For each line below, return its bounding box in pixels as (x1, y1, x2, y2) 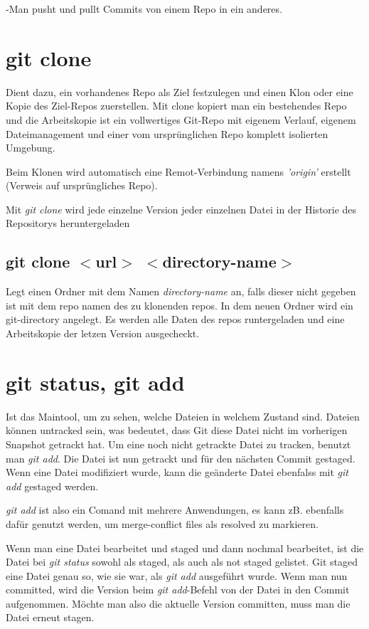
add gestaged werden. (6, 478, 99, 493)
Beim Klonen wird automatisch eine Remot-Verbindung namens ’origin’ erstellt (6, 164, 351, 179)
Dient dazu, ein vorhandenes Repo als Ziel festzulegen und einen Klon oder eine (6, 84, 353, 99)
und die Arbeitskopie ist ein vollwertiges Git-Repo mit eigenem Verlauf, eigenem (6, 112, 356, 127)
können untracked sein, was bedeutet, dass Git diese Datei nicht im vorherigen (6, 423, 348, 438)
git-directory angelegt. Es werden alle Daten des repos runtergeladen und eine (6, 312, 345, 327)
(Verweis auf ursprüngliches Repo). (6, 178, 158, 193)
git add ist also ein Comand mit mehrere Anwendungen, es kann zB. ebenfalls (6, 502, 344, 517)
